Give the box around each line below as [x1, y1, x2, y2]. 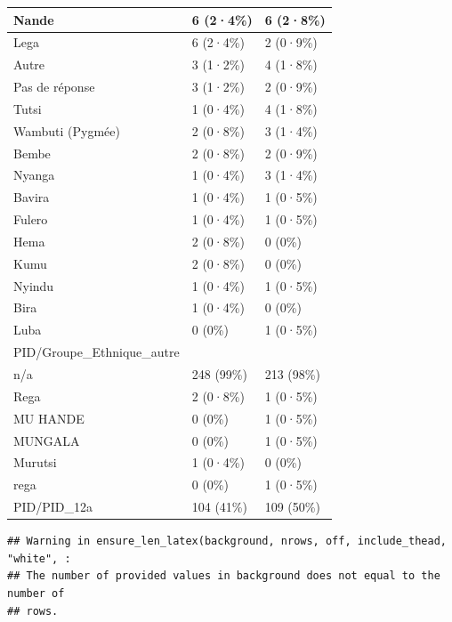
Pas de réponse [13, 77, 95, 96]
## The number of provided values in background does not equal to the [7, 569, 440, 583]
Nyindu [13, 276, 54, 295]
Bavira [13, 188, 50, 206]
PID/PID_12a [13, 497, 93, 516]
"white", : [7, 552, 71, 565]
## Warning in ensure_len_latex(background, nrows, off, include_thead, [7, 535, 447, 548]
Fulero [13, 210, 48, 229]
